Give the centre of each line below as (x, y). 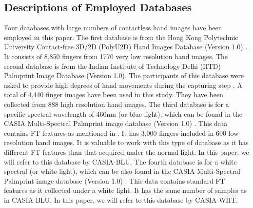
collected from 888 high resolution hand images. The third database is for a (117, 104)
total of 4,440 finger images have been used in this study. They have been (114, 94)
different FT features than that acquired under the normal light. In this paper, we (126, 152)
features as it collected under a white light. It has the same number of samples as (125, 190)
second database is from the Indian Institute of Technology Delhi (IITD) (112, 66)
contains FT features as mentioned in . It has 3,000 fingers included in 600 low (121, 133)
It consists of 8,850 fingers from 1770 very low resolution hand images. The (116, 56)
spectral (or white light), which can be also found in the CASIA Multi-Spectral (122, 171)
